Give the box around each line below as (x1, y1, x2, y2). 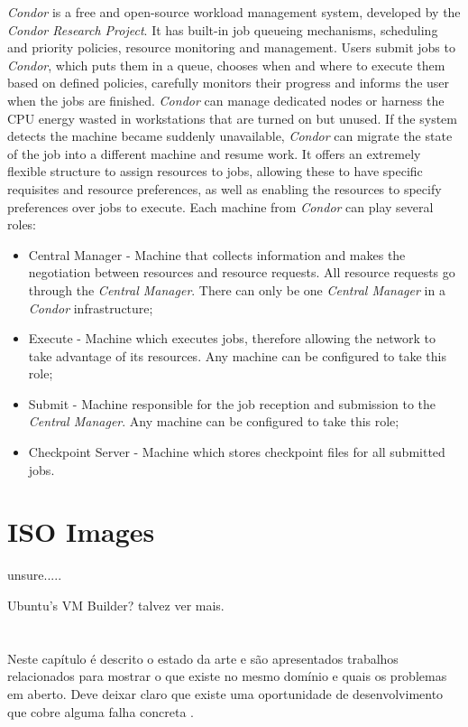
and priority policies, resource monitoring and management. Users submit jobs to (7, 38, 455, 57)
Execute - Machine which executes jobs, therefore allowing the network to (28, 329, 436, 348)
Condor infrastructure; (28, 298, 153, 317)
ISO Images (7, 513, 155, 550)
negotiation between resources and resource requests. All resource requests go (28, 263, 455, 282)
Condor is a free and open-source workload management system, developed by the (7, 3, 461, 21)
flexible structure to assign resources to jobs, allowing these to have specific (7, 162, 423, 181)
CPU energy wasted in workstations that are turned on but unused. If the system (7, 108, 457, 127)
